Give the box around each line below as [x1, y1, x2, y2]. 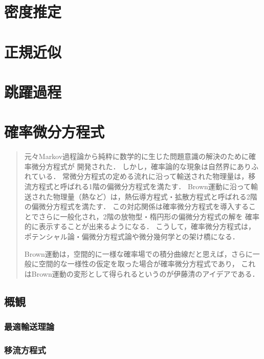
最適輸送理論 [4, 320, 55, 333]
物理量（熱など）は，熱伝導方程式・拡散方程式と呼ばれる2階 [53, 191, 257, 201]
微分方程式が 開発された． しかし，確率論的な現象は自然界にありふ [31, 161, 259, 171]
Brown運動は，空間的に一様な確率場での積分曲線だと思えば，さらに [24, 248, 253, 259]
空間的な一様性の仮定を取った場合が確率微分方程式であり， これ [38, 258, 256, 269]
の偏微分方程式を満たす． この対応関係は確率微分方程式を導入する [24, 201, 249, 212]
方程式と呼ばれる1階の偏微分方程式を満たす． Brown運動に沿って [31, 181, 251, 192]
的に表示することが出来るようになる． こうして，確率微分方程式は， [24, 221, 256, 232]
